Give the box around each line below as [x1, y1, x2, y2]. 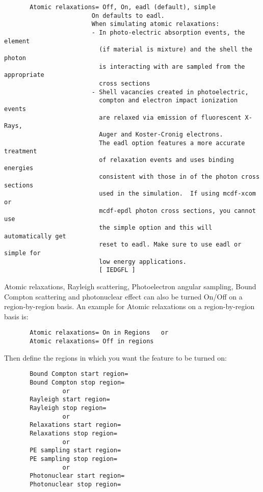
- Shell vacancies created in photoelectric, [91, 88, 249, 96]
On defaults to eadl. [91, 12, 165, 19]
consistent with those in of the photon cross [99, 173, 260, 181]
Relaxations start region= [30, 421, 121, 429]
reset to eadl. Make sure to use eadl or [99, 241, 242, 249]
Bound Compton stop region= [30, 378, 125, 386]
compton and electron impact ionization [99, 97, 238, 104]
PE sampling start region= [30, 447, 121, 454]
